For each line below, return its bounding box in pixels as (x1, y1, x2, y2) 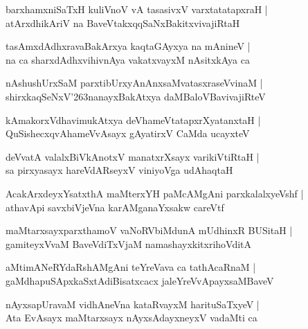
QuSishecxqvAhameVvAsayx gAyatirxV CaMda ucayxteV (6, 126, 250, 141)
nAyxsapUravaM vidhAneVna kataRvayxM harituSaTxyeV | (6, 296, 260, 311)
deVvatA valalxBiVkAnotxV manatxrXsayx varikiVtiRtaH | (6, 149, 260, 163)
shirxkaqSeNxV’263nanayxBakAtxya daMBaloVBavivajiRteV (6, 89, 266, 103)
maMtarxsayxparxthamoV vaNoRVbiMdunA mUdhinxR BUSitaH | (6, 223, 293, 238)
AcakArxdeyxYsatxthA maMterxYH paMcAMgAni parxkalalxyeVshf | (6, 186, 304, 200)
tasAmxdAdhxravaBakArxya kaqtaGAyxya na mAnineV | (6, 39, 251, 53)
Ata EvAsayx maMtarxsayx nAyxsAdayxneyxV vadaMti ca (6, 310, 257, 325)
